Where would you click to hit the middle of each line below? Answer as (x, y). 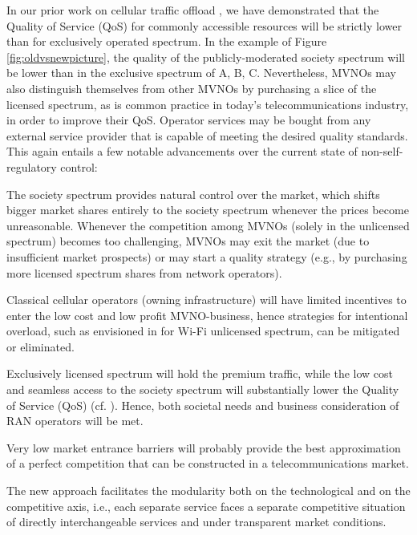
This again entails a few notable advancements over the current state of (182, 151)
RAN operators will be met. (75, 421)
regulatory (32, 166)
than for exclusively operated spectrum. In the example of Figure (167, 41)
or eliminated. (40, 346)
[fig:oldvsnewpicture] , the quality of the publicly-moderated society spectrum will (206, 57)
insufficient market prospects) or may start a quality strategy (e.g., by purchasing (207, 256)
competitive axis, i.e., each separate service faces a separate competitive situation (206, 506)
